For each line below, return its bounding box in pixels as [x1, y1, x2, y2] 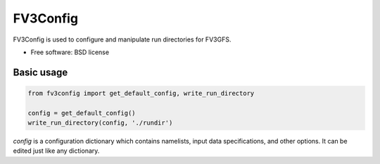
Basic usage [13, 66, 68, 78]
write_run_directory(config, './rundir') [27, 119, 173, 127]
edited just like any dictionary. [13, 146, 100, 155]
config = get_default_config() [27, 109, 137, 117]
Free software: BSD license [30, 48, 109, 56]
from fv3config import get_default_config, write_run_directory [27, 89, 255, 97]
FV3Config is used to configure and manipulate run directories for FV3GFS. [13, 35, 232, 44]
